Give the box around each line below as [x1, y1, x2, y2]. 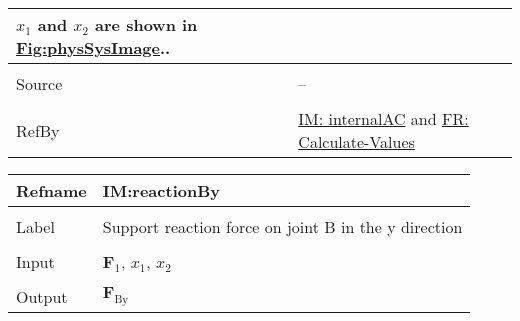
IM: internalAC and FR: [298, 107, 469, 130]
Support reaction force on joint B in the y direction [102, 215, 463, 238]
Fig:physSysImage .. [16, 36, 171, 59]
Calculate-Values [298, 130, 415, 153]
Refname [16, 179, 87, 202]
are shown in [95, 13, 198, 36]
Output [16, 285, 68, 308]
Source [16, 72, 63, 95]
